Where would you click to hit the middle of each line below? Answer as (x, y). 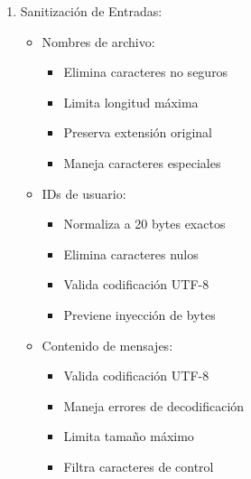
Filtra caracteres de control (139, 466)
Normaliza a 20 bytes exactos (144, 224)
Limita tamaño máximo (129, 436)
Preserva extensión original (138, 132)
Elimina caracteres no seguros (146, 72)
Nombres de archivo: (98, 41)
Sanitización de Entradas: (91, 11)
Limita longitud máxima (131, 102)
